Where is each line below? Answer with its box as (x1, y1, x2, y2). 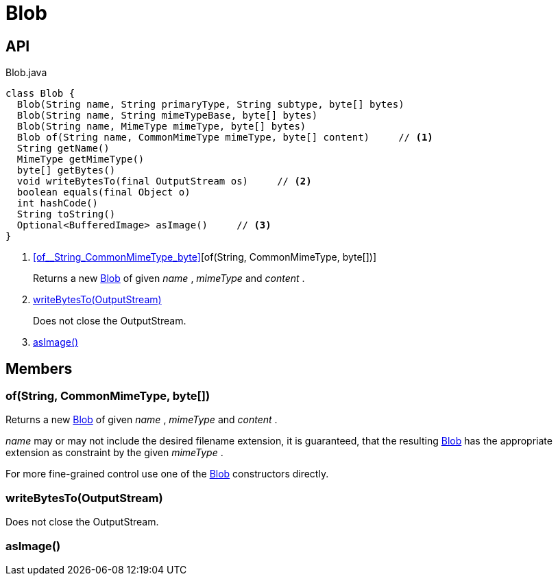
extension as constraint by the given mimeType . (5, 447, 223, 459)
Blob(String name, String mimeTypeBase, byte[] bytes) (16, 110, 318, 121)
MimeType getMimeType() (16, 154, 145, 165)
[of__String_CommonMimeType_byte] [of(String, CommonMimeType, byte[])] (33, 251, 377, 263)
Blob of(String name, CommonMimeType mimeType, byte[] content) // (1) (16, 132, 433, 143)
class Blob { (5, 88, 75, 99)
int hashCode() (16, 198, 98, 209)
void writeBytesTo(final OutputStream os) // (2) (16, 176, 312, 187)
